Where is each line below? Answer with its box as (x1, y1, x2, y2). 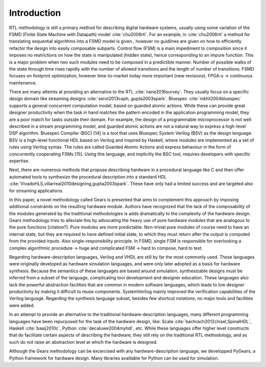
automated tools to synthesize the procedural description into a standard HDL (9, 174, 167, 180)
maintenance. (9, 79, 37, 86)
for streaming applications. (9, 187, 64, 193)
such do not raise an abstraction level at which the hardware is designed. (9, 339, 158, 345)
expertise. (9, 158, 30, 164)
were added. (9, 302, 35, 308)
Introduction (9, 7, 61, 18)
